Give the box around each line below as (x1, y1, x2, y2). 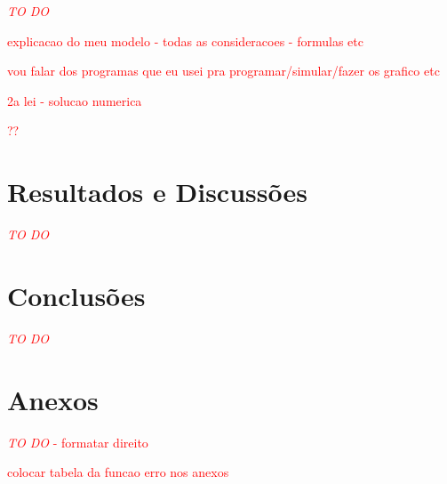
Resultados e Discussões (7, 173, 307, 210)
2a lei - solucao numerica (7, 91, 142, 109)
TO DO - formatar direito (7, 432, 148, 451)
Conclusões (7, 277, 146, 313)
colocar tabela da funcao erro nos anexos (7, 463, 229, 481)
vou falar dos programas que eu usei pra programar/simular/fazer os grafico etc (7, 61, 440, 80)
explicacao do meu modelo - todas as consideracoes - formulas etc (7, 31, 363, 50)
